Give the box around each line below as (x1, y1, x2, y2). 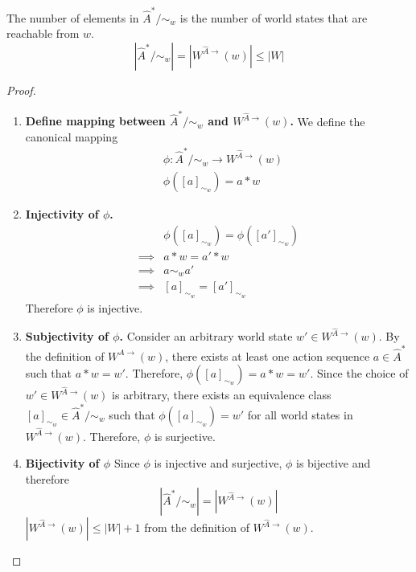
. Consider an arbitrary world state (119, 328, 293, 345)
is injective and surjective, (154, 455, 282, 472)
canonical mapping (25, 128, 118, 145)
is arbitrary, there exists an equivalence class (112, 386, 332, 403)
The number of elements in (6, 9, 139, 26)
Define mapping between (25, 112, 166, 129)
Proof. (6, 81, 36, 98)
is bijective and (296, 455, 371, 472)
